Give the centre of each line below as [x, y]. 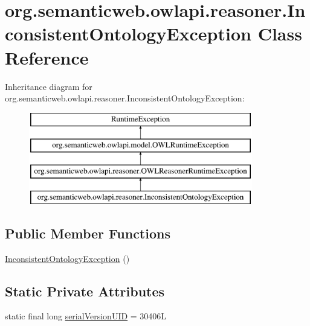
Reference [47, 57]
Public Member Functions [88, 233]
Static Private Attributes [85, 291]
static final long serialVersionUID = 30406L [86, 316]
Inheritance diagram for [49, 86]
